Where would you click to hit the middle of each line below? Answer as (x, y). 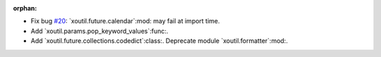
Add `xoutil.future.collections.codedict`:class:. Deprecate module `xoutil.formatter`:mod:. (159, 41)
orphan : (25, 8)
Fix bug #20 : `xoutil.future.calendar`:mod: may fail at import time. (125, 21)
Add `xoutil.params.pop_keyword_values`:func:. (99, 31)
